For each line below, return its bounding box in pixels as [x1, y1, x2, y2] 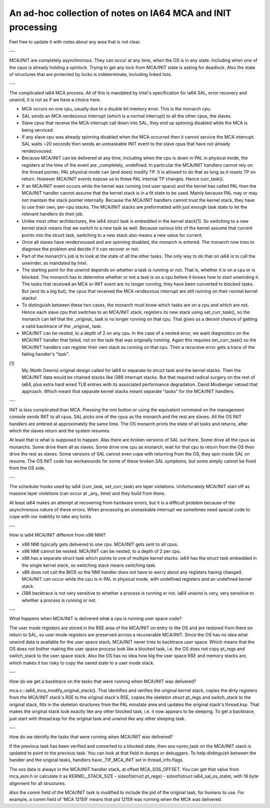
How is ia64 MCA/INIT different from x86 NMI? [9, 532, 106, 538]
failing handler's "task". [21, 351, 70, 357]
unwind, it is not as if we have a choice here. [9, 97, 101, 103]
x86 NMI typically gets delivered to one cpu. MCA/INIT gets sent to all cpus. [21, 541, 178, 547]
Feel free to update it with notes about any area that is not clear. [9, 39, 141, 45]
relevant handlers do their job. [21, 211, 83, 217]
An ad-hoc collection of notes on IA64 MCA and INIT [9, 8, 232, 19]
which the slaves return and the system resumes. [9, 428, 111, 434]
